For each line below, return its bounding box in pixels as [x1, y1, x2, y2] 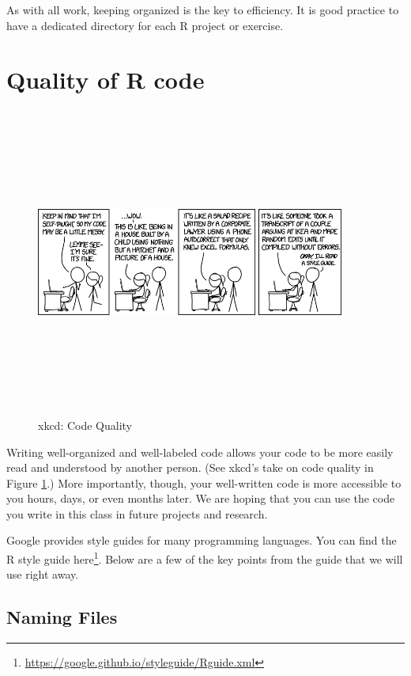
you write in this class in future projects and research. [6, 505, 268, 522]
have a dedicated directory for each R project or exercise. [6, 17, 284, 33]
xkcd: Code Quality [38, 416, 133, 433]
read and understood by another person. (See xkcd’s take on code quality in [6, 459, 374, 476]
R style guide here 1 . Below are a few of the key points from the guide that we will [6, 549, 403, 567]
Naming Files [6, 605, 118, 629]
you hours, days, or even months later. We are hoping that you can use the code [6, 490, 395, 507]
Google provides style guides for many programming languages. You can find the [6, 532, 397, 549]
